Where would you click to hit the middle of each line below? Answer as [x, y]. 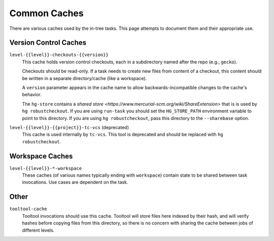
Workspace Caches [41, 156]
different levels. [38, 230]
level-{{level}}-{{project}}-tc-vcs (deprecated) [69, 127]
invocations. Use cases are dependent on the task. [75, 182]
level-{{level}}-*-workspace [46, 168]
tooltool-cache [28, 209]
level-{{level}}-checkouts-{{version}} [59, 55]
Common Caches [46, 13]
